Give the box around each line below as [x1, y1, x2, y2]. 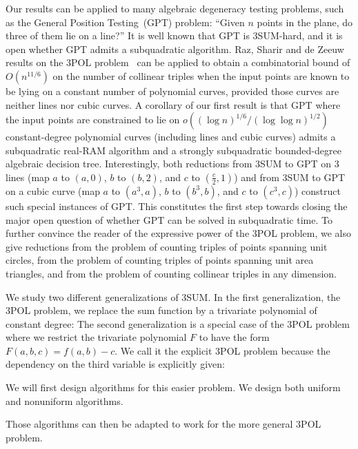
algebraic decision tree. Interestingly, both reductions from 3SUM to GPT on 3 [6, 156, 339, 171]
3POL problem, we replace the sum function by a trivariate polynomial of [6, 303, 317, 317]
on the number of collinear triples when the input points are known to [52, 68, 350, 83]
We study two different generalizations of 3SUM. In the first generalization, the [6, 289, 341, 304]
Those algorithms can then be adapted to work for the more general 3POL [6, 417, 321, 431]
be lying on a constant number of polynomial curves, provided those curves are [6, 83, 339, 98]
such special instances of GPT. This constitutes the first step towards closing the [6, 198, 348, 213]
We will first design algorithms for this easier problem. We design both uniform [6, 380, 341, 395]
